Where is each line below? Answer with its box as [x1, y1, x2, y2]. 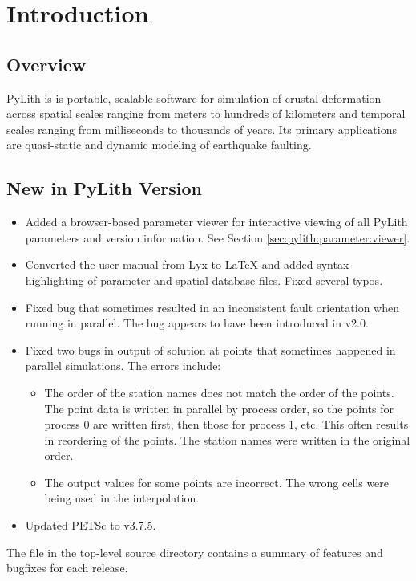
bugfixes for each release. [6, 559, 128, 576]
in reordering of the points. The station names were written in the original [44, 431, 410, 448]
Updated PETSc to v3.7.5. [25, 517, 156, 534]
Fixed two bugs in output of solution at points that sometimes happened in [25, 341, 396, 358]
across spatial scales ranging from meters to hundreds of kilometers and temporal [6, 105, 406, 122]
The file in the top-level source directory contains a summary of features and [6, 543, 383, 560]
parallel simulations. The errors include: [25, 357, 221, 374]
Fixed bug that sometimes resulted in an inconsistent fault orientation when [25, 299, 399, 315]
